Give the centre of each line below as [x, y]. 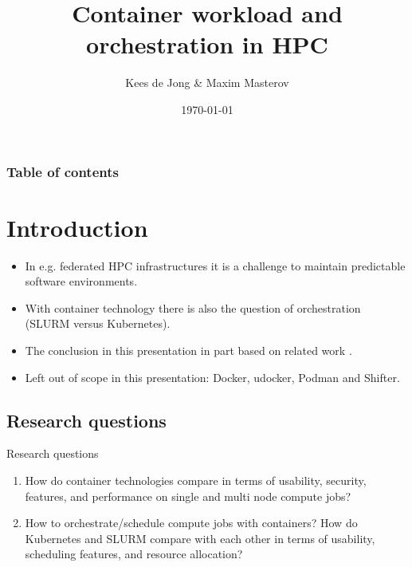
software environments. [81, 281]
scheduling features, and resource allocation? [134, 554]
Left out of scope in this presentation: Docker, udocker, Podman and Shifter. [212, 377]
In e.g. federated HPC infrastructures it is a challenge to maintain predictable [215, 265]
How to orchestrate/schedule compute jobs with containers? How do [191, 523]
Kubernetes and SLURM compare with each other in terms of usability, [200, 538]
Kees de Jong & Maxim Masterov [207, 83]
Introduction [77, 227]
